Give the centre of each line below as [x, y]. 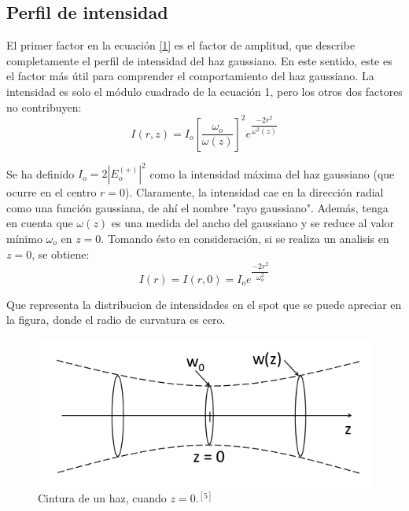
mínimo [24, 238]
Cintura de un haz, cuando [102, 498]
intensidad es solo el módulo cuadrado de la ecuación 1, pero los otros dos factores [204, 91]
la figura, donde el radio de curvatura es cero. [116, 320]
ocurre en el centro [52, 192]
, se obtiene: [61, 254]
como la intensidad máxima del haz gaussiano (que [272, 173]
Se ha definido [41, 173]
